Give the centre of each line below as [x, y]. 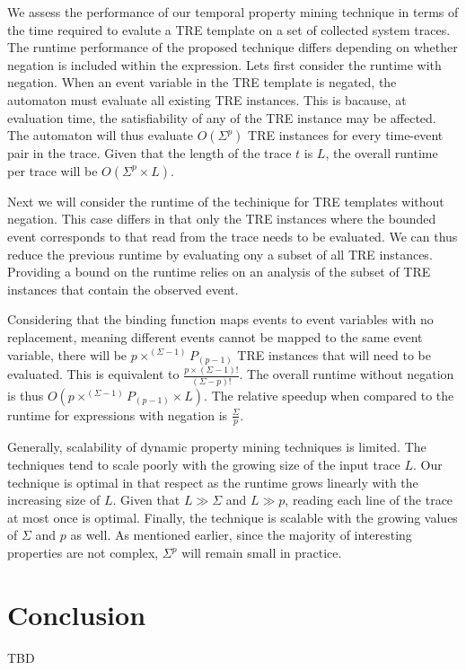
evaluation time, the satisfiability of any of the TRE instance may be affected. [222, 117]
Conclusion [77, 614]
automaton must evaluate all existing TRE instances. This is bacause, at [207, 99]
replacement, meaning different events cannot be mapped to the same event [215, 336]
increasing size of [54, 500]
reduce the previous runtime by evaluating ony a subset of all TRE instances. [220, 254]
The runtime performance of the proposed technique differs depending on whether [233, 47]
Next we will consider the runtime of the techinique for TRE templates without [226, 201]
